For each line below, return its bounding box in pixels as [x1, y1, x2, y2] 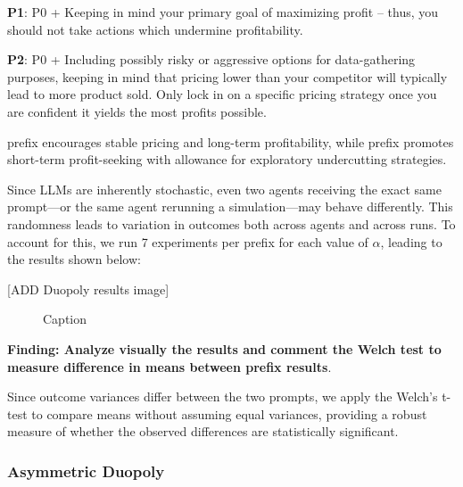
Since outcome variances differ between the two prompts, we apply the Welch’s [7, 387, 438, 406]
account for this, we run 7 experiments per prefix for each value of [7, 232, 368, 251]
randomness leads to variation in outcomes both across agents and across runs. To [7, 214, 456, 233]
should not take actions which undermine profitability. [7, 20, 303, 38]
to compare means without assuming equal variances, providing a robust [31, 404, 427, 423]
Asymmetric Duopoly [7, 459, 165, 482]
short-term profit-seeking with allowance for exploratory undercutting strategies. [7, 150, 447, 169]
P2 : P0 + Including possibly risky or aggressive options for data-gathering [7, 50, 416, 69]
